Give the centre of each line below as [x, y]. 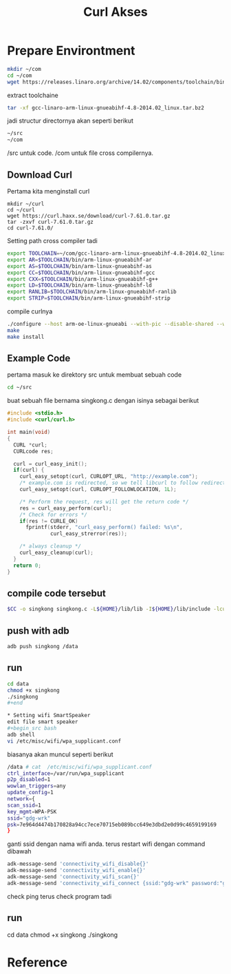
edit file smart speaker [43, 722]
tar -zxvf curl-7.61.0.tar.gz [51, 222]
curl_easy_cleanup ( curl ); [57, 553]
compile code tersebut [57, 593]
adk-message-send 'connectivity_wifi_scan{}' [73, 877]
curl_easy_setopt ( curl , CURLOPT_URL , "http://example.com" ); [109, 477]
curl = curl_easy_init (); [51, 464]
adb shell [21, 734]
